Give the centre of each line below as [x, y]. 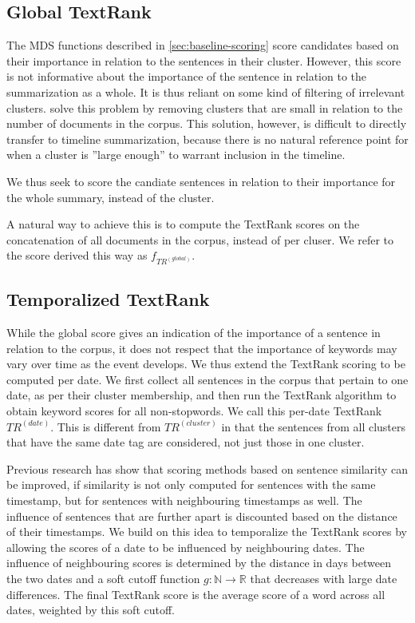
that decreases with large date [324, 578]
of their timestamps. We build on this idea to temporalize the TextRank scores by [207, 532]
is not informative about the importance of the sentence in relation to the [186, 76]
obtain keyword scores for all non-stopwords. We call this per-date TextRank [194, 411]
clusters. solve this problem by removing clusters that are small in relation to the [205, 107]
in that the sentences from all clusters [314, 426]
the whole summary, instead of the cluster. [111, 197]
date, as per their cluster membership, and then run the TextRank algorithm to [202, 395]
